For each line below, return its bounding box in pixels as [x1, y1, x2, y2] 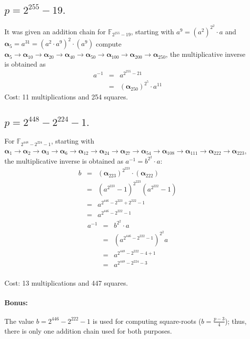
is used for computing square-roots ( [92, 315, 202, 326]
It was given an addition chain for [4, 26, 106, 36]
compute [96, 38, 122, 48]
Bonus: [4, 297, 28, 307]
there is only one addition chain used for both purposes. [4, 325, 172, 336]
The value [4, 315, 34, 326]
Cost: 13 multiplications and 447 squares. [4, 278, 128, 288]
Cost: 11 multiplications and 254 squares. [4, 92, 128, 102]
